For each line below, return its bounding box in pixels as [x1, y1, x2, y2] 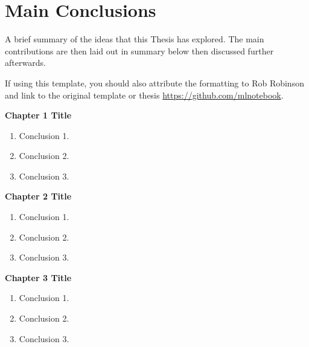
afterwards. [5, 56, 46, 69]
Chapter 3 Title [5, 271, 72, 284]
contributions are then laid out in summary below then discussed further [5, 44, 274, 57]
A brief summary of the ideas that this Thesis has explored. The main [5, 33, 264, 45]
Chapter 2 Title [5, 190, 72, 203]
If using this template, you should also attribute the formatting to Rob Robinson [5, 76, 304, 89]
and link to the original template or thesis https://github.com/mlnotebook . [5, 88, 284, 101]
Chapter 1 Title [5, 109, 72, 122]
